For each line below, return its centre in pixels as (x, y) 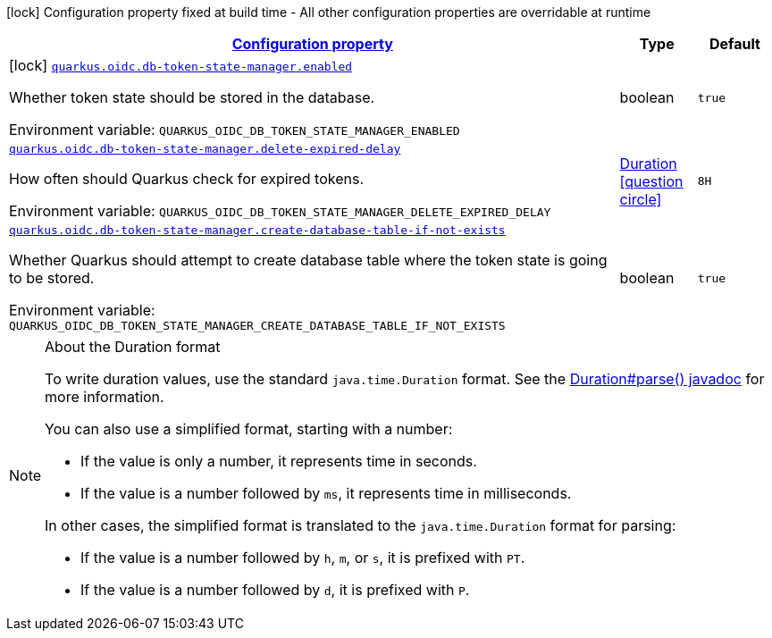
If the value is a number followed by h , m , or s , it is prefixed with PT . (303, 558)
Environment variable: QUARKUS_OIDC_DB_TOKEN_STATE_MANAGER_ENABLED (235, 130)
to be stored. (52, 278)
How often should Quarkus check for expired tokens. (186, 179)
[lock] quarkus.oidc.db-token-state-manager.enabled (181, 65)
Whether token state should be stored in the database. (192, 97)
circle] (641, 199)
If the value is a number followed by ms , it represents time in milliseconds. (326, 493)
